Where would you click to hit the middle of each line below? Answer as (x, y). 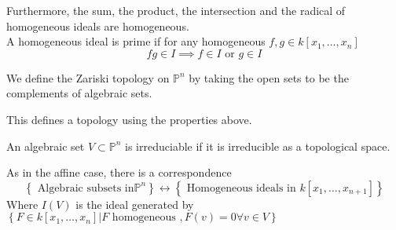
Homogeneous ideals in (241, 188)
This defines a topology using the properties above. (129, 119)
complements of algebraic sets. (79, 93)
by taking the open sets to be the (269, 77)
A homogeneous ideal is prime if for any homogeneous (136, 41)
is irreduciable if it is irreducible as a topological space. (258, 146)
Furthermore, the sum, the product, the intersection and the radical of (176, 10)
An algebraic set (46, 146)
